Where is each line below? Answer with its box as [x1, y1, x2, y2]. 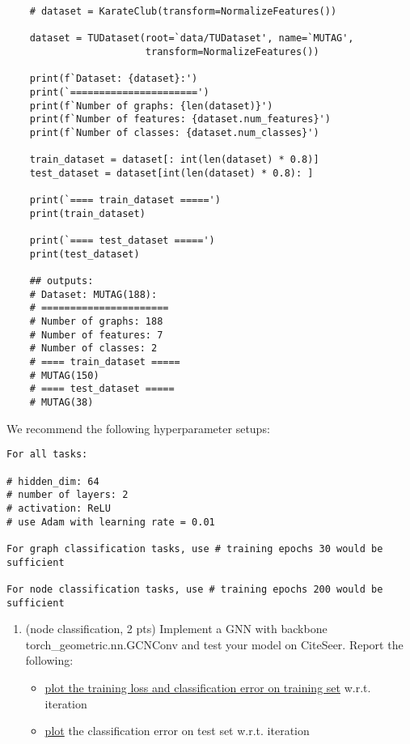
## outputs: [29, 275, 94, 287]
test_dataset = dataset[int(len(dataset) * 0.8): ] [29, 167, 314, 179]
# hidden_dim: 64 [6, 475, 99, 487]
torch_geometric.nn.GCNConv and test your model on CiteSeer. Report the [25, 636, 404, 653]
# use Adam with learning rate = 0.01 [6, 516, 215, 528]
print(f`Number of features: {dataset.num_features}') [29, 113, 331, 125]
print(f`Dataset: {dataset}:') [29, 73, 198, 85]
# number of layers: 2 [6, 489, 129, 501]
